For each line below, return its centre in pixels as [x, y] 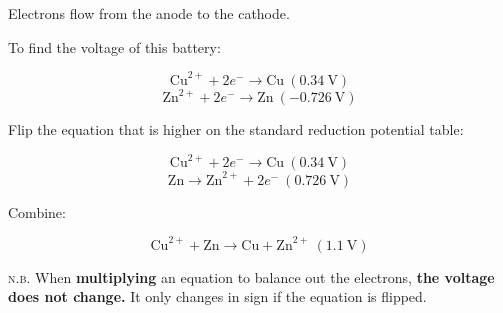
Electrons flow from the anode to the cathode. [149, 13]
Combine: [37, 211]
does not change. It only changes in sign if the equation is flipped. [217, 296]
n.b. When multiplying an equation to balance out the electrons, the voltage [251, 276]
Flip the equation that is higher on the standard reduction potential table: [236, 129]
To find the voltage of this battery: [114, 46]
